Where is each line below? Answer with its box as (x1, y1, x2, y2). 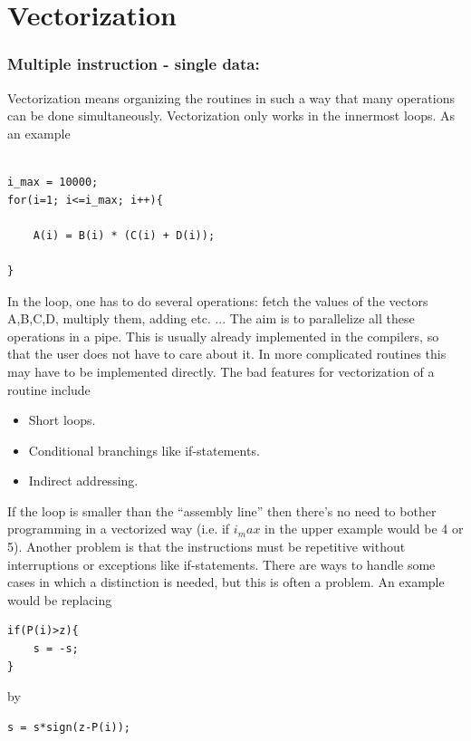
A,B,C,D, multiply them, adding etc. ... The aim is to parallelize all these (7, 309, 415, 328)
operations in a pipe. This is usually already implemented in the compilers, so (7, 326, 439, 345)
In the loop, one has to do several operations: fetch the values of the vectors (7, 291, 428, 310)
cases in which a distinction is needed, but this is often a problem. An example (7, 573, 445, 592)
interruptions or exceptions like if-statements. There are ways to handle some (7, 554, 436, 573)
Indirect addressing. (28, 471, 139, 490)
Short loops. (28, 410, 96, 429)
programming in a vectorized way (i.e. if (7, 519, 230, 538)
